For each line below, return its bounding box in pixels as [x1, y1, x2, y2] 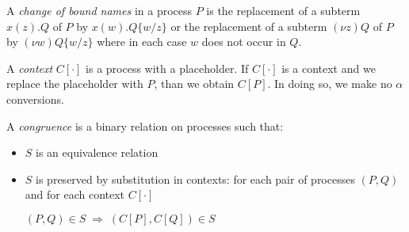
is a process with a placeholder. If [86, 59, 249, 76]
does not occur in [201, 33, 286, 50]
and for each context [25, 186, 125, 203]
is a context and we [281, 59, 376, 76]
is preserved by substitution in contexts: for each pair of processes [36, 170, 355, 187]
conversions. [6, 90, 64, 107]
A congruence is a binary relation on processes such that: [6, 117, 284, 134]
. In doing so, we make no [267, 75, 392, 92]
